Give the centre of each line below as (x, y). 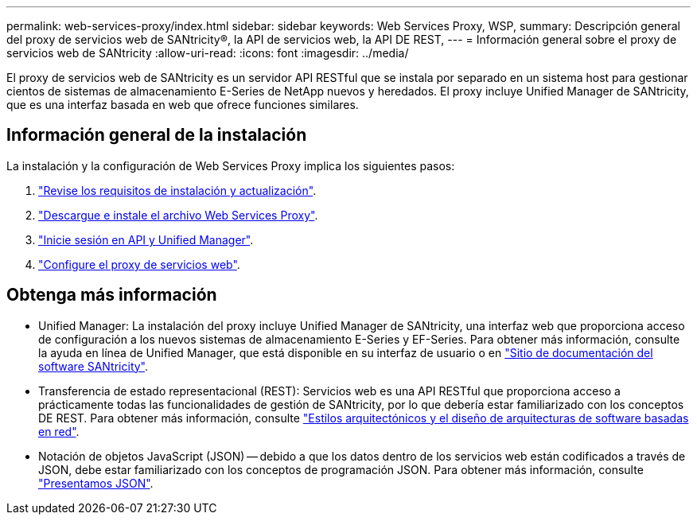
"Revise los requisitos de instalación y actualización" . (177, 190)
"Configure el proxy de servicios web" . (139, 264)
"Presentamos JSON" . (96, 483)
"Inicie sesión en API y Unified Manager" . (146, 239)
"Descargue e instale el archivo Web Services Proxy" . (178, 215)
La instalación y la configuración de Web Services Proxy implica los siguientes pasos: (231, 165)
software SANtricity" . (93, 366)
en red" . (59, 431)
